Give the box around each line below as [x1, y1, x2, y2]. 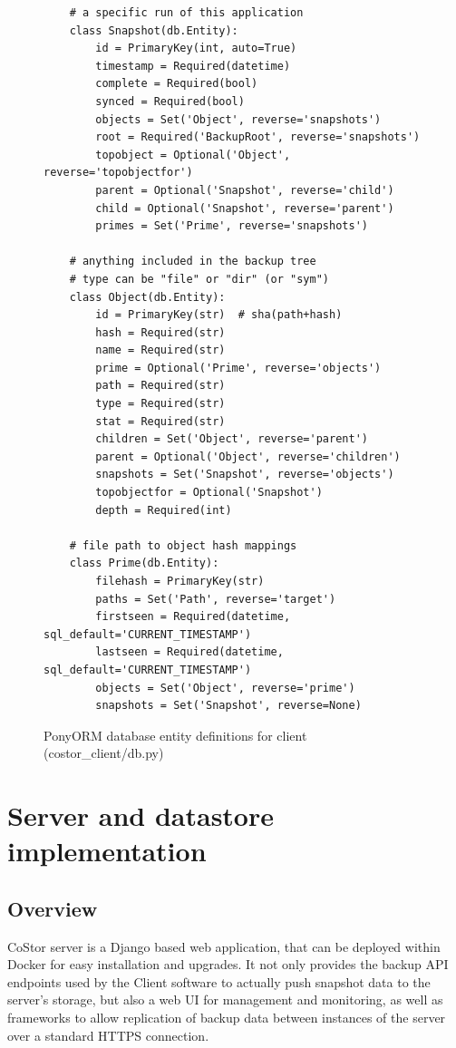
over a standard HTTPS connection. [7, 1025, 209, 1044]
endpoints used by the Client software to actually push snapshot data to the [7, 972, 431, 991]
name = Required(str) [95, 344, 226, 357]
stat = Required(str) [95, 414, 226, 428]
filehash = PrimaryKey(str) [95, 575, 265, 587]
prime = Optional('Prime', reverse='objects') [95, 361, 382, 374]
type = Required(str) [95, 397, 226, 411]
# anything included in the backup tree [69, 255, 316, 268]
